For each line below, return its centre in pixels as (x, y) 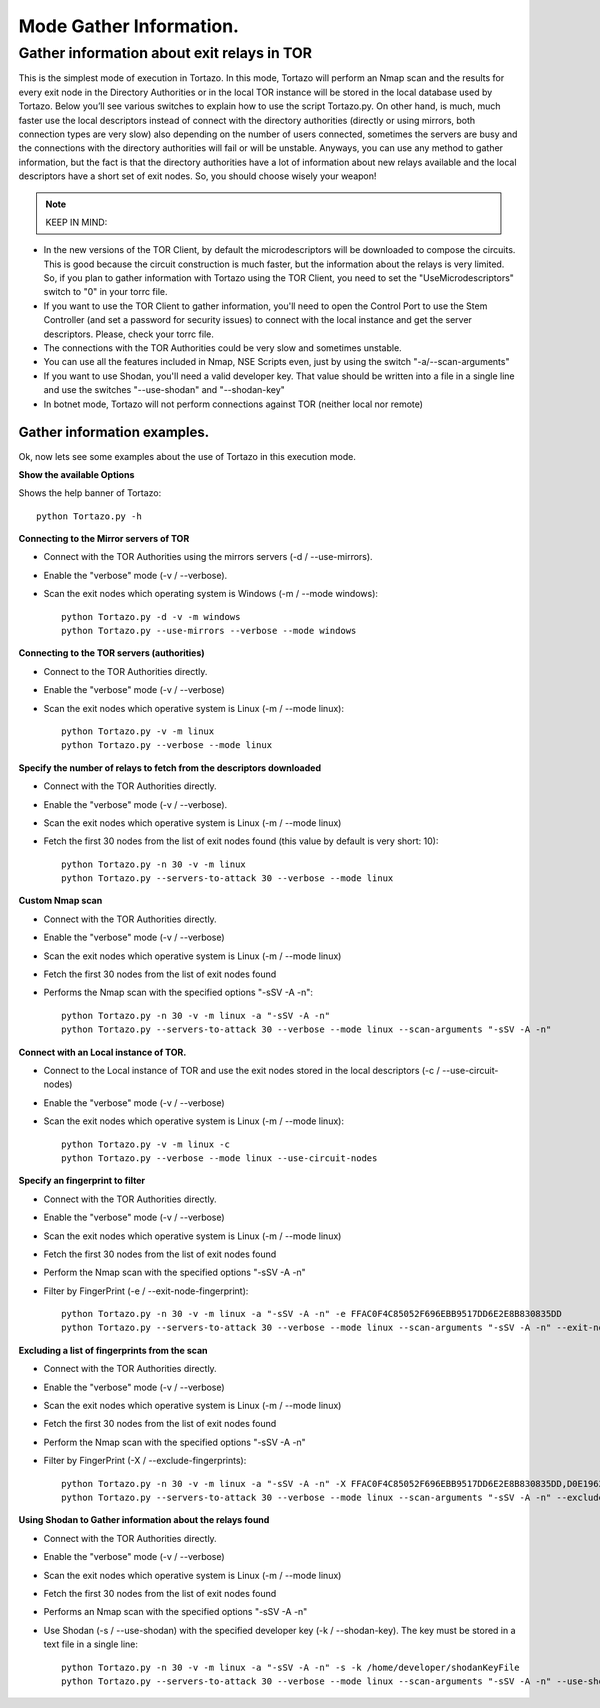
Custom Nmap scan (60, 901)
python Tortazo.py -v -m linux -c (145, 1144)
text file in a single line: (91, 1644)
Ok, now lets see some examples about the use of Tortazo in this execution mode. (187, 456)
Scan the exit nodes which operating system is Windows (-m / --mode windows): (211, 594)
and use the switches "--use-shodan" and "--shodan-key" (164, 390)
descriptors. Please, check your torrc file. (128, 334)
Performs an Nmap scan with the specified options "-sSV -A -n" (175, 1612)
